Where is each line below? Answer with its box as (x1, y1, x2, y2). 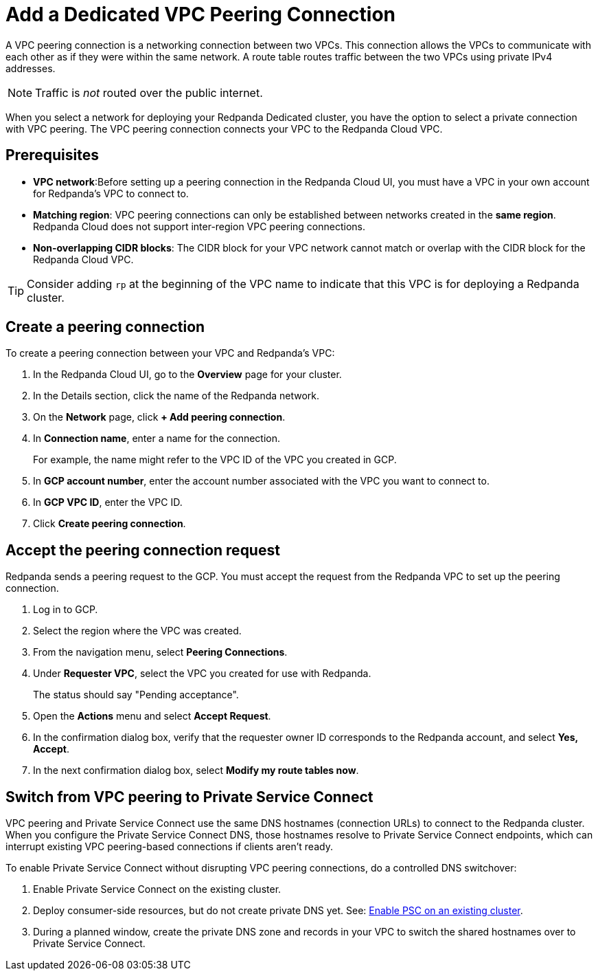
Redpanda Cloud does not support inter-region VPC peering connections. (33, 220, 366, 232)
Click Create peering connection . (33, 518, 186, 530)
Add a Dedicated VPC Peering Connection (5, 3, 396, 26)
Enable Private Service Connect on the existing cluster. (33, 883, 281, 896)
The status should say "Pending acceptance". (33, 689, 239, 701)
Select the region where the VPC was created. (33, 625, 242, 637)
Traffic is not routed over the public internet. (35, 85, 263, 100)
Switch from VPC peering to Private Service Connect (5, 788, 373, 806)
